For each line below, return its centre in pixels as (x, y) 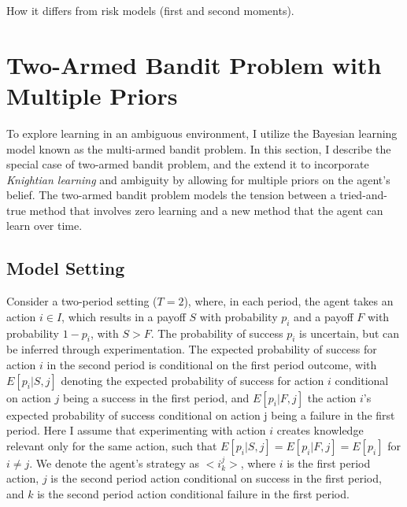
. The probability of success (217, 333)
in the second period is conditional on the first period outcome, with (212, 365)
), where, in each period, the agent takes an (289, 301)
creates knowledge (320, 430)
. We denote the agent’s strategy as (114, 463)
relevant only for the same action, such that (112, 445)
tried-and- (364, 195)
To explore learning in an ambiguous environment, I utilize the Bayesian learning (202, 133)
